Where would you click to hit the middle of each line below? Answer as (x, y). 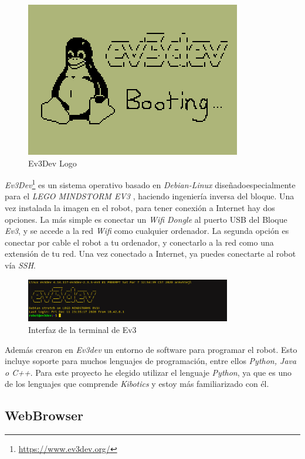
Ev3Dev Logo (52, 163)
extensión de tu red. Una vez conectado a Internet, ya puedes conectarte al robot (150, 254)
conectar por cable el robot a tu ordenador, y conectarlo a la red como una (139, 242)
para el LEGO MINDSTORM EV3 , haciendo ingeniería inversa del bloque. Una (150, 196)
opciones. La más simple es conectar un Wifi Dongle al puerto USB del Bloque (146, 219)
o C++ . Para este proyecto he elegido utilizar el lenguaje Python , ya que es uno (148, 372)
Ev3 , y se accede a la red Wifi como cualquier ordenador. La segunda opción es (147, 231)
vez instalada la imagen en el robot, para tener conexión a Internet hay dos (140, 208)
